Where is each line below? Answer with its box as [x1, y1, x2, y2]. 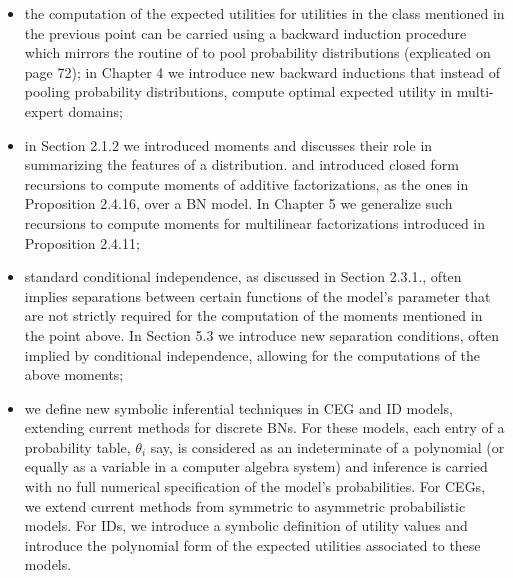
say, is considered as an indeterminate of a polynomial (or [150, 436, 505, 457]
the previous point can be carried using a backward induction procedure [24, 22, 467, 43]
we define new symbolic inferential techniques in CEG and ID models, [24, 397, 453, 418]
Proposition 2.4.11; [24, 232, 140, 253]
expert [24, 100, 64, 121]
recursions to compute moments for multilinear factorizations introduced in [24, 212, 486, 233]
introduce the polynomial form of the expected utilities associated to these [24, 534, 481, 555]
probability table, [24, 436, 131, 457]
